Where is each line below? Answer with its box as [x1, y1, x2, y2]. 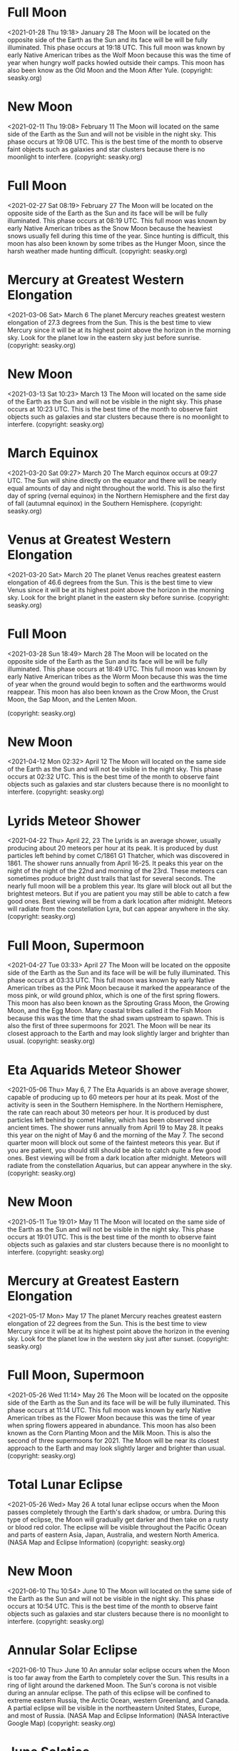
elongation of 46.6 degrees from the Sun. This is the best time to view [7, 578, 213, 587]
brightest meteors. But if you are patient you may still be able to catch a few [7, 889, 230, 898]
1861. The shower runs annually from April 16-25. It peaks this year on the [7, 859, 223, 868]
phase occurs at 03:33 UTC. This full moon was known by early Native [7, 976, 215, 984]
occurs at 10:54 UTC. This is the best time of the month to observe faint [7, 1602, 218, 1610]
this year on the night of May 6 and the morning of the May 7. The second [7, 1131, 224, 1139]
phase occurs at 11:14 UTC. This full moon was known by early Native [7, 1406, 212, 1415]
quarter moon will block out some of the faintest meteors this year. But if [7, 1139, 220, 1147]
